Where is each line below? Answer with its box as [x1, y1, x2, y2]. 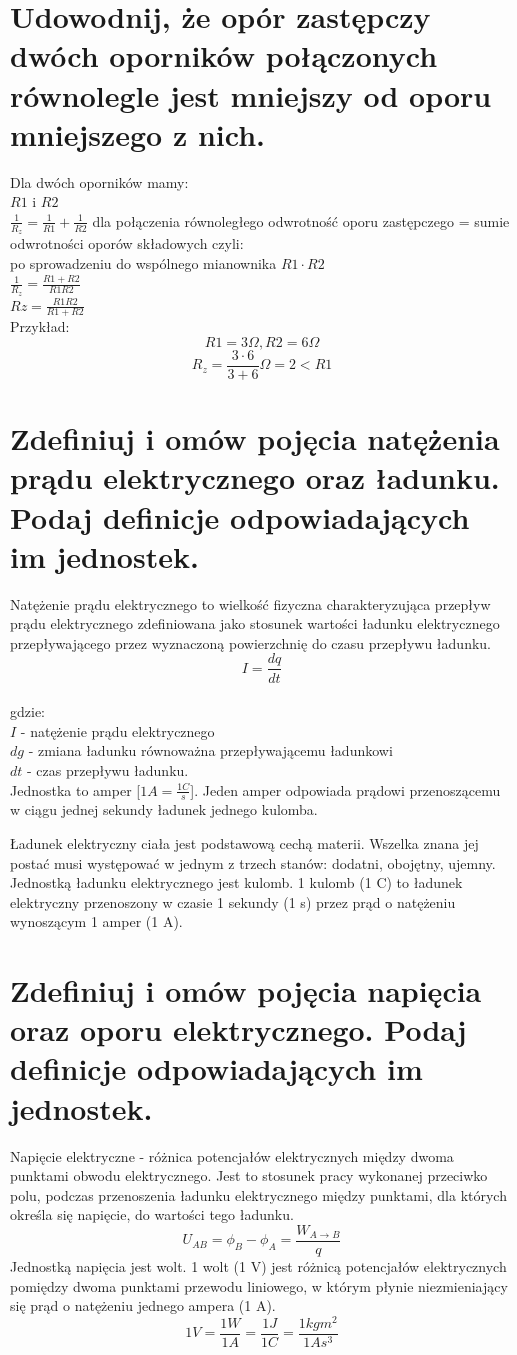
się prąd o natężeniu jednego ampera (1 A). [10, 1295, 276, 1316]
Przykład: [10, 316, 70, 337]
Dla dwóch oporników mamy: [10, 171, 189, 192]
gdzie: [10, 701, 45, 722]
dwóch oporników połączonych [10, 35, 438, 76]
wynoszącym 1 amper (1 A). [10, 911, 183, 932]
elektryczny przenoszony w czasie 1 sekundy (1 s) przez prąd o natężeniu [10, 891, 456, 912]
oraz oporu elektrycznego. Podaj [10, 1009, 467, 1050]
